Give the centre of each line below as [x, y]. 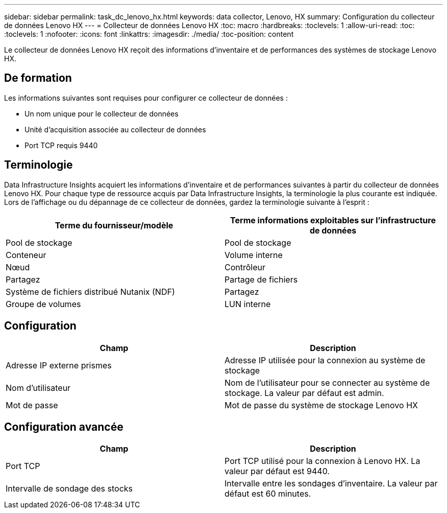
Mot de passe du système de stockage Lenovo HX [321, 405]
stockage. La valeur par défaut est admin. [304, 393]
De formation [38, 78]
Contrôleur [245, 267]
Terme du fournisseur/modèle [114, 225]
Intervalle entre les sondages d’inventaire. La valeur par [331, 484]
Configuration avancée [64, 427]
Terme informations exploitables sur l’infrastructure [333, 220]
